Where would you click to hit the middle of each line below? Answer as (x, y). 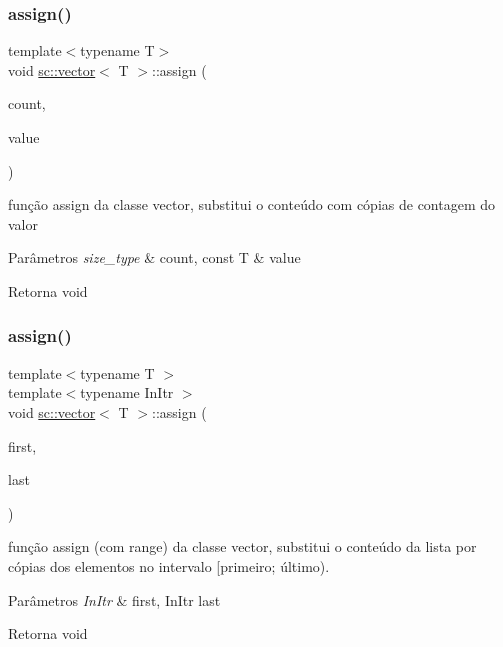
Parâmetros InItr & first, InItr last (114, 599)
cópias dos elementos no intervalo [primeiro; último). (169, 565)
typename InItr (127, 392)
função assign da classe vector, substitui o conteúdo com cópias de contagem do (252, 204)
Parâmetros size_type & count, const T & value (154, 257)
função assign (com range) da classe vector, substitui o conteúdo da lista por (242, 546)
